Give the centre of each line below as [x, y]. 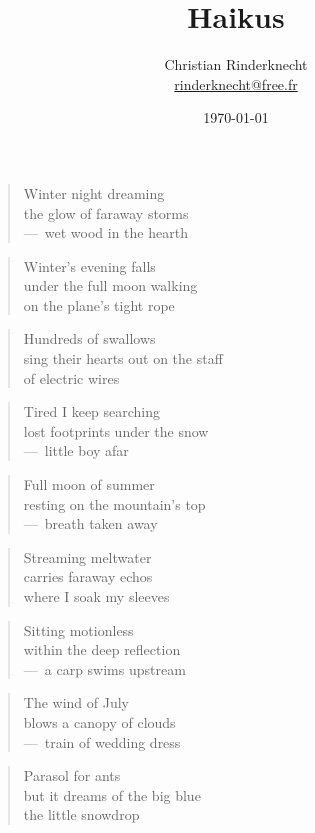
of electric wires [71, 377]
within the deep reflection [102, 649]
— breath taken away [90, 523]
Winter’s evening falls [89, 265]
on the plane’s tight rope [99, 304]
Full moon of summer [89, 484]
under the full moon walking [110, 285]
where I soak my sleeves [96, 596]
